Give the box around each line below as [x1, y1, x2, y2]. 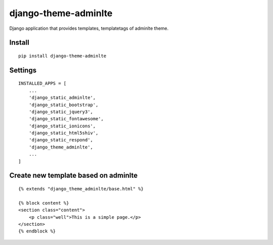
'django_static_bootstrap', [28, 102, 99, 108]
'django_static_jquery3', [28, 109, 94, 115]
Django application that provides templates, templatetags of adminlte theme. [9, 25, 169, 31]
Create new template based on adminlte [9, 171, 138, 180]
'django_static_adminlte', [28, 95, 96, 101]
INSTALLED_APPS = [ [18, 81, 67, 86]
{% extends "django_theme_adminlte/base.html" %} [18, 186, 144, 192]
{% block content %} [18, 200, 69, 206]
